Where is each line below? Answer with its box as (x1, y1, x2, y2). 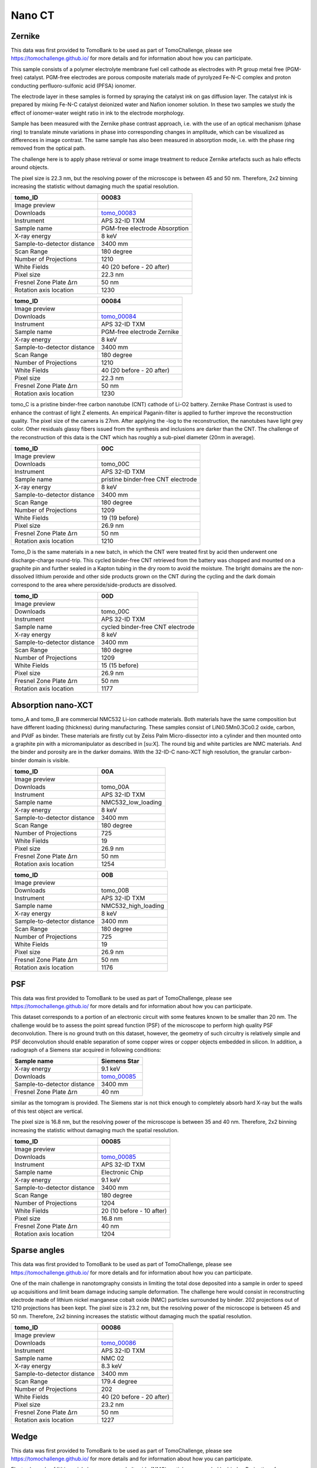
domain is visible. (28, 756, 70, 763)
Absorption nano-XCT (11, 700, 93, 710)
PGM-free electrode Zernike (101, 328, 179, 336)
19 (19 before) (101, 514, 139, 522)
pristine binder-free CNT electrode (101, 476, 197, 484)
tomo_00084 (101, 312, 137, 321)
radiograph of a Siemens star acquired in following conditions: (11, 1046, 161, 1053)
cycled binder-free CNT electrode (101, 623, 195, 631)
